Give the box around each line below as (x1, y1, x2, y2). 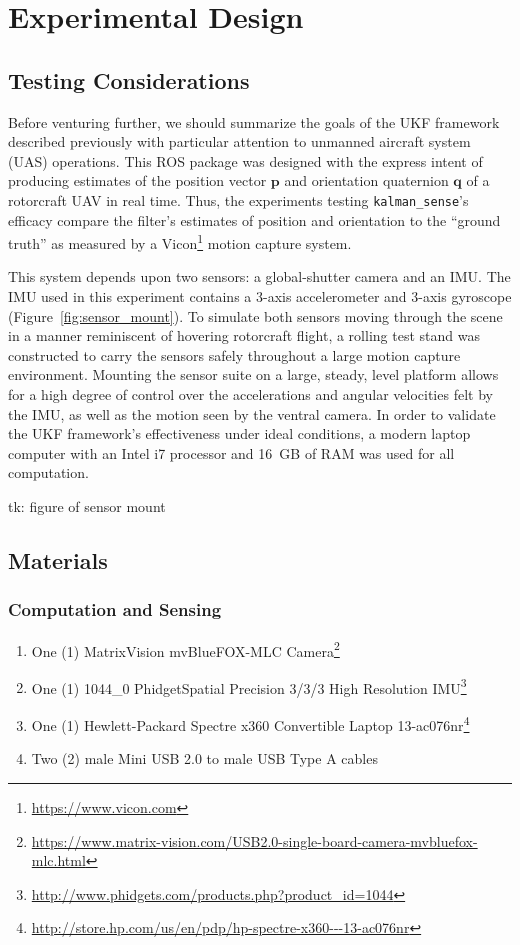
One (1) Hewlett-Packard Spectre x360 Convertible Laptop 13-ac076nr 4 (31, 712, 470, 735)
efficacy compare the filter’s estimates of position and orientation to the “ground (8, 209, 501, 230)
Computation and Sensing (8, 597, 222, 622)
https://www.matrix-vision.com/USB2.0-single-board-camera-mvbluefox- (31, 830, 478, 851)
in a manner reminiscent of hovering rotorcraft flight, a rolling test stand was (8, 325, 480, 346)
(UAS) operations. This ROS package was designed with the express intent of (8, 150, 483, 171)
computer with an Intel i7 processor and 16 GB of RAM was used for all (8, 442, 455, 463)
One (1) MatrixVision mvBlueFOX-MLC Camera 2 (31, 637, 340, 661)
